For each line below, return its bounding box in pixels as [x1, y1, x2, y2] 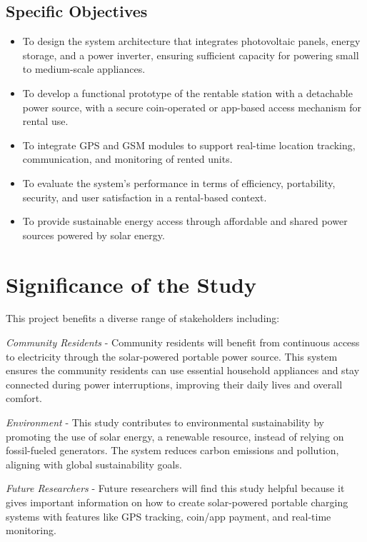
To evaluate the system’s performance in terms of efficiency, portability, [22, 175, 336, 190]
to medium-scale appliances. [22, 61, 146, 76]
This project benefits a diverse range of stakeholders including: [6, 311, 280, 326]
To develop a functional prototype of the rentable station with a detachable [22, 85, 353, 100]
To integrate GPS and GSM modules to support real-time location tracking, [22, 137, 356, 152]
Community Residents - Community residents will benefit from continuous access [6, 335, 360, 350]
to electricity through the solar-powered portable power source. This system [6, 348, 338, 363]
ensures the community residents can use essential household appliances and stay [6, 363, 360, 378]
